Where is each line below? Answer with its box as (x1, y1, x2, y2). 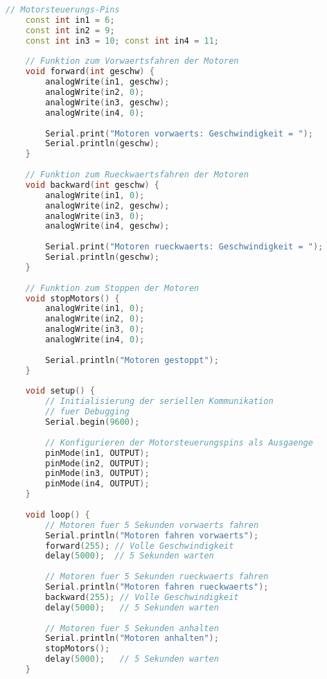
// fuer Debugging (45, 407, 130, 417)
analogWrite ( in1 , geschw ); (45, 77, 170, 87)
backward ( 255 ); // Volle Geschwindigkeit (45, 592, 239, 602)
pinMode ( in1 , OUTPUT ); (45, 448, 150, 458)
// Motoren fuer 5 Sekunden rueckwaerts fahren (45, 572, 269, 582)
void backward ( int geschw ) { (25, 179, 160, 190)
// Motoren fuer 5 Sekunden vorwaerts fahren (45, 520, 259, 530)
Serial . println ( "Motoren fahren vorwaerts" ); (45, 530, 259, 540)
